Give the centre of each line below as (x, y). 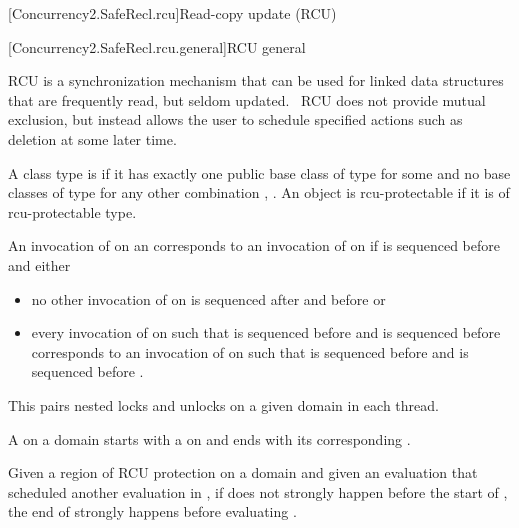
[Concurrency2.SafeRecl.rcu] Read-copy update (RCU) (172, 13)
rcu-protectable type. (72, 211)
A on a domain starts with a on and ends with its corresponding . (209, 438)
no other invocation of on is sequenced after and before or (208, 298)
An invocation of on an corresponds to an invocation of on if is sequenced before (254, 245)
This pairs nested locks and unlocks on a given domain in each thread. (223, 404)
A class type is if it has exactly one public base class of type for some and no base (259, 172)
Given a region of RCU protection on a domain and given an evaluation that (243, 472)
